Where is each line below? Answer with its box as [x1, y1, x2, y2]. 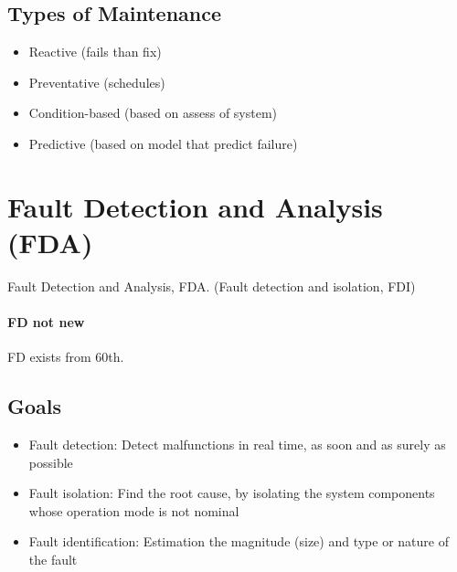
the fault [28, 550, 78, 569]
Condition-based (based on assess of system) [28, 103, 278, 122]
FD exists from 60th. [7, 347, 124, 366]
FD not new [7, 312, 85, 332]
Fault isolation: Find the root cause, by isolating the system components [28, 483, 435, 503]
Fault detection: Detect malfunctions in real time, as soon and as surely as [28, 435, 446, 454]
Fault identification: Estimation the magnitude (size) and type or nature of [28, 532, 449, 551]
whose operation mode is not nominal [28, 501, 239, 520]
